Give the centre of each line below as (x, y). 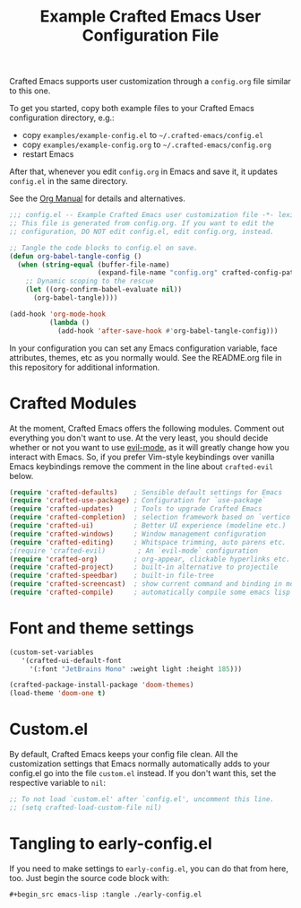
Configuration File (150, 35)
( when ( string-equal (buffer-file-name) (94, 265)
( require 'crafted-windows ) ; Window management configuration (138, 534)
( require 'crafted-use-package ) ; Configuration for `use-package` (138, 501)
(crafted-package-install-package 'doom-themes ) (102, 685)
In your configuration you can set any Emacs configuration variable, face (143, 348)
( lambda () (69, 322)
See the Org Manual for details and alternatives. (97, 198)
